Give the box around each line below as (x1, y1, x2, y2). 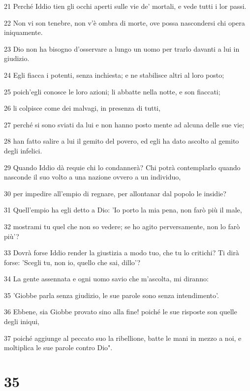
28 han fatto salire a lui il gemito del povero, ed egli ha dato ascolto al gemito (4, 136, 239, 146)
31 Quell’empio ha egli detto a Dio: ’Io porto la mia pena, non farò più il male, (4, 205, 242, 215)
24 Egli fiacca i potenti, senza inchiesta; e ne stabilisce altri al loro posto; (4, 69, 224, 80)
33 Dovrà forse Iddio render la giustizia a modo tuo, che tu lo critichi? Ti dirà (4, 247, 239, 258)
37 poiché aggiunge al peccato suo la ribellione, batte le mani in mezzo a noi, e (4, 332, 242, 343)
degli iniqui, (4, 316, 39, 327)
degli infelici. (4, 145, 42, 155)
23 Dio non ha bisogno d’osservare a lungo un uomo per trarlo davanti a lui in (4, 43, 240, 54)
